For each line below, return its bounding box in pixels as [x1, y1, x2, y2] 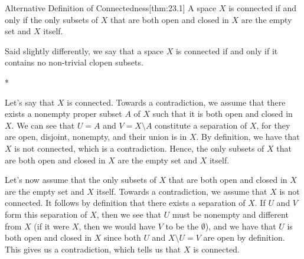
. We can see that [11, 119, 75, 131]
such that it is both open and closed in [152, 107, 293, 120]
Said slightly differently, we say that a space [5, 44, 164, 57]
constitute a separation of [155, 119, 247, 131]
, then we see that [96, 208, 162, 220]
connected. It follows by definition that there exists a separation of [5, 196, 246, 209]
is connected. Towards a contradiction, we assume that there [67, 96, 286, 108]
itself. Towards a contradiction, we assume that [96, 185, 267, 197]
